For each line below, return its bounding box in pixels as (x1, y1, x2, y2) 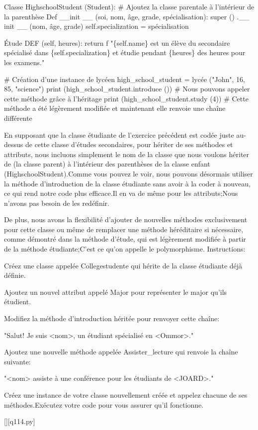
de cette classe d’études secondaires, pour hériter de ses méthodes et (25, 139, 233, 150)
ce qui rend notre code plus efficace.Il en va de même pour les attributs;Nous (4, 188, 238, 198)
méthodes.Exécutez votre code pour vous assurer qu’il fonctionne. (4, 399, 204, 410)
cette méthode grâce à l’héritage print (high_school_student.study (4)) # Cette (4, 93, 249, 103)
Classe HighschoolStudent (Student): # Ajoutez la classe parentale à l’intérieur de (4, 1, 255, 11)
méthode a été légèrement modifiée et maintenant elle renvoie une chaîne (4, 103, 226, 113)
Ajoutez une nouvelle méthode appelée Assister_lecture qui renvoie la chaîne (4, 346, 238, 357)
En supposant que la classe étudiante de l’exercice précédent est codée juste (4, 129, 234, 140)
